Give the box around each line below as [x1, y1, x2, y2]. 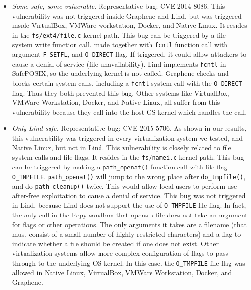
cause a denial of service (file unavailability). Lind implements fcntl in [12, 58, 226, 69]
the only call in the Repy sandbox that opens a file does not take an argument [12, 210, 248, 220]
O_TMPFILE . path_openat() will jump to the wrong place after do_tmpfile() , [12, 171, 246, 181]
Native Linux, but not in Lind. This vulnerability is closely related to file [12, 142, 231, 152]
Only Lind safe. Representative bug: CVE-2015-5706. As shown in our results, [12, 123, 247, 133]
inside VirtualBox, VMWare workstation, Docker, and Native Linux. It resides [12, 20, 247, 30]
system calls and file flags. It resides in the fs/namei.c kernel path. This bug [12, 152, 244, 162]
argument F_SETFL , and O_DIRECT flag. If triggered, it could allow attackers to [12, 49, 247, 59]
